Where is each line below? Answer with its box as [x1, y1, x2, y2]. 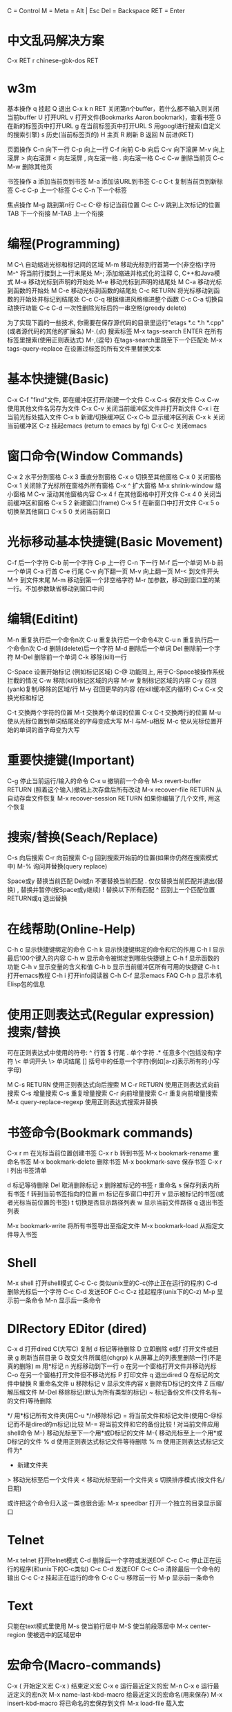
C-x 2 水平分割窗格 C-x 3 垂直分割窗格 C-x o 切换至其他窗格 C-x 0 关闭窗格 [7, 472, 222, 481]
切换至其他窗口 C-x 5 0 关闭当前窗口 [7, 507, 110, 516]
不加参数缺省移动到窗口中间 [25, 584, 104, 593]
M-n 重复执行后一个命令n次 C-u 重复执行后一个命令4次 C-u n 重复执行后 [7, 635, 213, 644]
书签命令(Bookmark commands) [7, 1125, 193, 1140]
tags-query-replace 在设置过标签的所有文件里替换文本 [7, 344, 162, 353]
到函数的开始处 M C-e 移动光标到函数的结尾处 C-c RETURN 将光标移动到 [7, 286, 214, 295]
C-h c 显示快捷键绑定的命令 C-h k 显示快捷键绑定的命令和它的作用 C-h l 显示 [7, 945, 225, 954]
